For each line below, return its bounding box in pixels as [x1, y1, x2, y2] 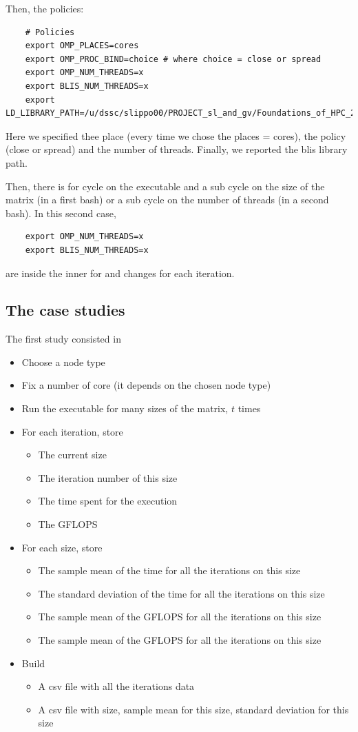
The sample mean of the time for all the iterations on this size [38, 563, 301, 578]
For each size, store [21, 540, 103, 554]
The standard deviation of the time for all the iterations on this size [38, 586, 325, 600]
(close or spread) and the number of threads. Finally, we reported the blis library [6, 142, 348, 156]
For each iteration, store [21, 424, 123, 438]
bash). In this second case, [6, 205, 116, 220]
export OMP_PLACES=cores [25, 41, 139, 51]
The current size [38, 447, 107, 462]
